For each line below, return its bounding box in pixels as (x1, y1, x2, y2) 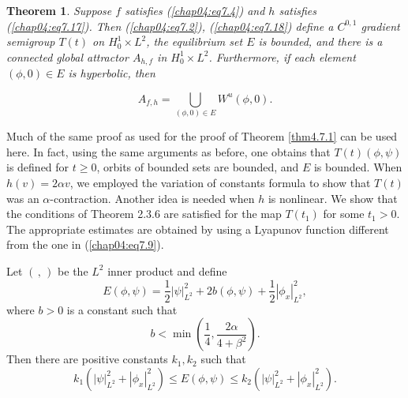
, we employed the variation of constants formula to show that (69, 174, 371, 190)
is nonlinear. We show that (268, 190, 398, 206)
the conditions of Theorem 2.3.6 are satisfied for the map (6, 205, 282, 222)
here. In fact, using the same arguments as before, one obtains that (6, 143, 331, 160)
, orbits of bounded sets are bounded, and (96, 159, 299, 175)
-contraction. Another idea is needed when (50, 190, 255, 206)
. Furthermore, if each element (208, 48, 356, 65)
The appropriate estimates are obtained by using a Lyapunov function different (6, 220, 389, 237)
